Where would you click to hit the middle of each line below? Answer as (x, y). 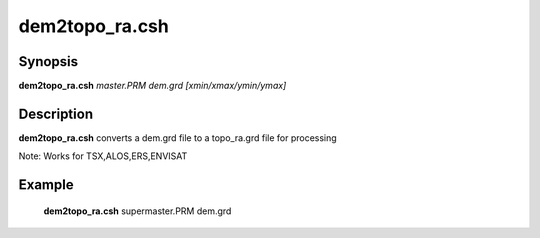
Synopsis (48, 61)
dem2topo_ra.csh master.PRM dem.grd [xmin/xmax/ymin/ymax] (152, 86)
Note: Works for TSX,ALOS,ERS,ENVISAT (103, 156)
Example (46, 185)
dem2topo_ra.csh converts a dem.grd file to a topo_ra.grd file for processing (177, 137)
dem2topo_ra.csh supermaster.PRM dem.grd (137, 211)
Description (56, 113)
